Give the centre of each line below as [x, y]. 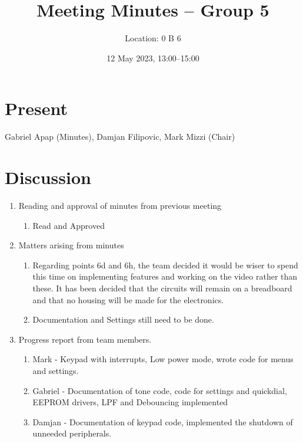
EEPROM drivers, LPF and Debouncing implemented [130, 402]
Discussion [48, 177]
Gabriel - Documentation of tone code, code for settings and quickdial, [160, 390]
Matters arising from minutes [71, 245]
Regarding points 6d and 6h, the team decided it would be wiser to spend [165, 265]
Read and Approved [69, 225]
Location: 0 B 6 [153, 38]
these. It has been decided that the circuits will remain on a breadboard [162, 288]
